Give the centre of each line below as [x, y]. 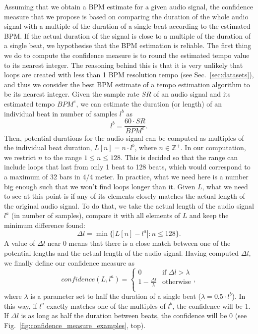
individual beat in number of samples [61, 113]
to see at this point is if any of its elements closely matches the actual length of [125, 196]
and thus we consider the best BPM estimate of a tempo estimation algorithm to [127, 84]
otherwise [176, 282]
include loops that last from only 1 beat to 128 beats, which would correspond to [127, 167]
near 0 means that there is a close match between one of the [139, 243]
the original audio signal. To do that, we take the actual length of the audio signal [129, 205]
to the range [63, 157]
